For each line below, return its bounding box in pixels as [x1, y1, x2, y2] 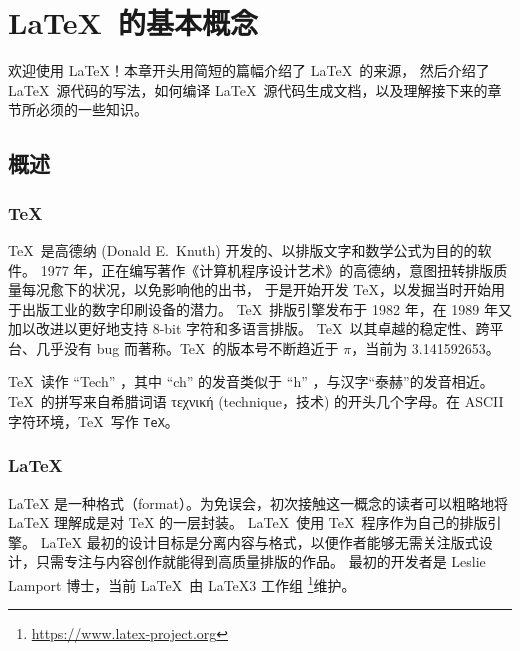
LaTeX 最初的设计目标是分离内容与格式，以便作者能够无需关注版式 [40, 531, 479, 552]
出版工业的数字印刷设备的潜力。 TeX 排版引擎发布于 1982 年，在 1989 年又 [21, 298, 512, 319]
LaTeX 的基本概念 [8, 2, 258, 43]
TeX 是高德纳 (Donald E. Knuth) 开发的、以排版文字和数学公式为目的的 [8, 239, 478, 260]
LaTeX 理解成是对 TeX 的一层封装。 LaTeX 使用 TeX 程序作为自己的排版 [8, 512, 488, 533]
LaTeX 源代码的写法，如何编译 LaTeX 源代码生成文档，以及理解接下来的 [8, 79, 488, 100]
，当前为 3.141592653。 [351, 337, 500, 358]
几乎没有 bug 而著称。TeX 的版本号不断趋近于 [35, 337, 339, 358]
